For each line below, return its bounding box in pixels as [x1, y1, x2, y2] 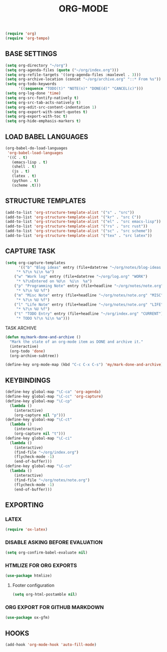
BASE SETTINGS [5, 49, 57, 58]
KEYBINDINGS [5, 376, 51, 385]
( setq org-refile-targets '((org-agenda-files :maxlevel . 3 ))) [5, 72, 141, 77]
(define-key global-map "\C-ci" [5, 436, 72, 441]
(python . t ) [11, 178, 39, 183]
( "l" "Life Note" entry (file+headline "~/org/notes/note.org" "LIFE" [14, 302, 164, 307]
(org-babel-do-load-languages [5, 145, 68, 150]
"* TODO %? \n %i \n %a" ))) [16, 316, 70, 321]
